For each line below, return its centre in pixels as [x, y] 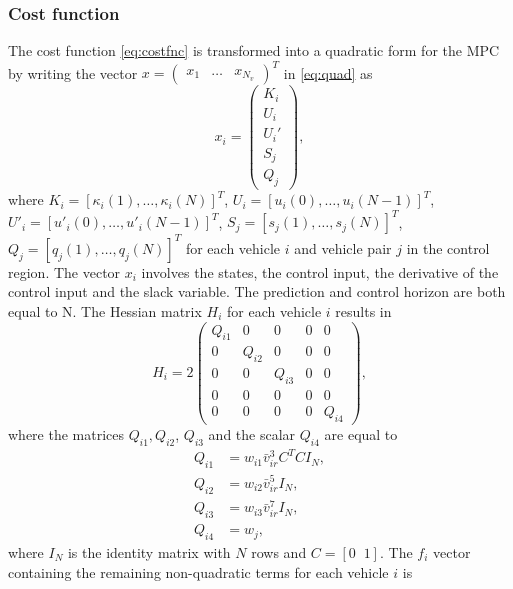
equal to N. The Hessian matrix [105, 310]
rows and [279, 551]
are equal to [361, 433]
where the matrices [66, 433]
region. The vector [64, 271]
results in [363, 310]
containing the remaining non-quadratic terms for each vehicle [198, 571]
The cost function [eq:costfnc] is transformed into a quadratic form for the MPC [254, 50]
